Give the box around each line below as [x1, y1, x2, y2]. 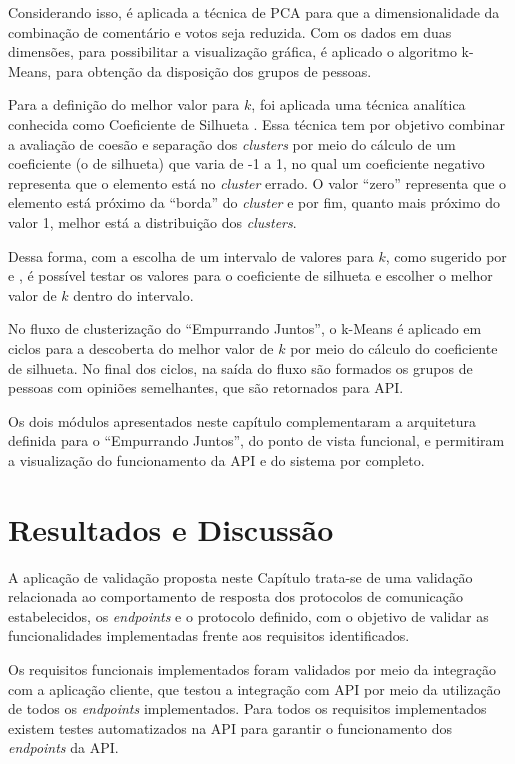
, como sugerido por [385, 245, 507, 266]
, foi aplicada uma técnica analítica [251, 94, 466, 115]
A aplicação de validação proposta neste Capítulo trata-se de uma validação [8, 566, 473, 587]
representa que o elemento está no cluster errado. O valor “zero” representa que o [8, 172, 507, 193]
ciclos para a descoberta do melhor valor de [8, 337, 274, 358]
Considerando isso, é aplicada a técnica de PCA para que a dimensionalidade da [8, 2, 500, 22]
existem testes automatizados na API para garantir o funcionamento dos [8, 717, 453, 738]
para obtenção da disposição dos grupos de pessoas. [55, 60, 372, 81]
